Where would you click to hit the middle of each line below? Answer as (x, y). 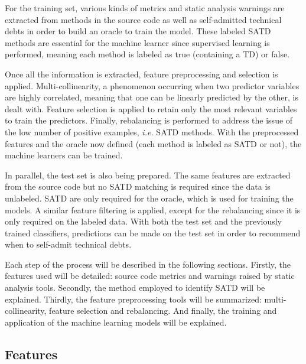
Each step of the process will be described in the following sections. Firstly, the (148, 264)
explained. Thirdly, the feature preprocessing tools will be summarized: (133, 299)
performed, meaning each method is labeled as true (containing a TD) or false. (147, 54)
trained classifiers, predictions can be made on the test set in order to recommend (153, 233)
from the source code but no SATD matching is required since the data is (138, 186)
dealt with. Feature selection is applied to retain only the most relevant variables (151, 108)
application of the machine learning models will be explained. (116, 322)
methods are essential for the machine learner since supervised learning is (137, 42)
